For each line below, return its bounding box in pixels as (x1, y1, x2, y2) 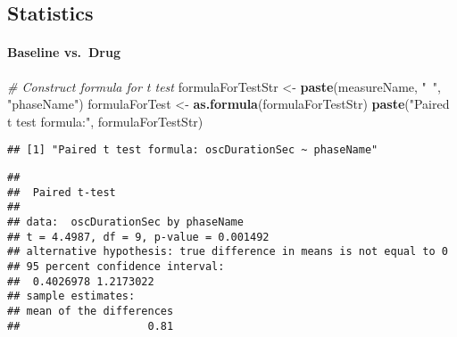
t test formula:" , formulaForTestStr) (7, 111, 204, 130)
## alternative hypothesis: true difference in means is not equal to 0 (7, 245, 448, 259)
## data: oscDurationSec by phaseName (7, 215, 244, 228)
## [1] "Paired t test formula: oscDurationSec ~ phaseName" (7, 144, 378, 157)
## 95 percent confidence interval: (7, 259, 225, 273)
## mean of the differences (7, 304, 174, 317)
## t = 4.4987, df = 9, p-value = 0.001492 (7, 230, 270, 243)
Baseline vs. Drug (7, 43, 120, 62)
